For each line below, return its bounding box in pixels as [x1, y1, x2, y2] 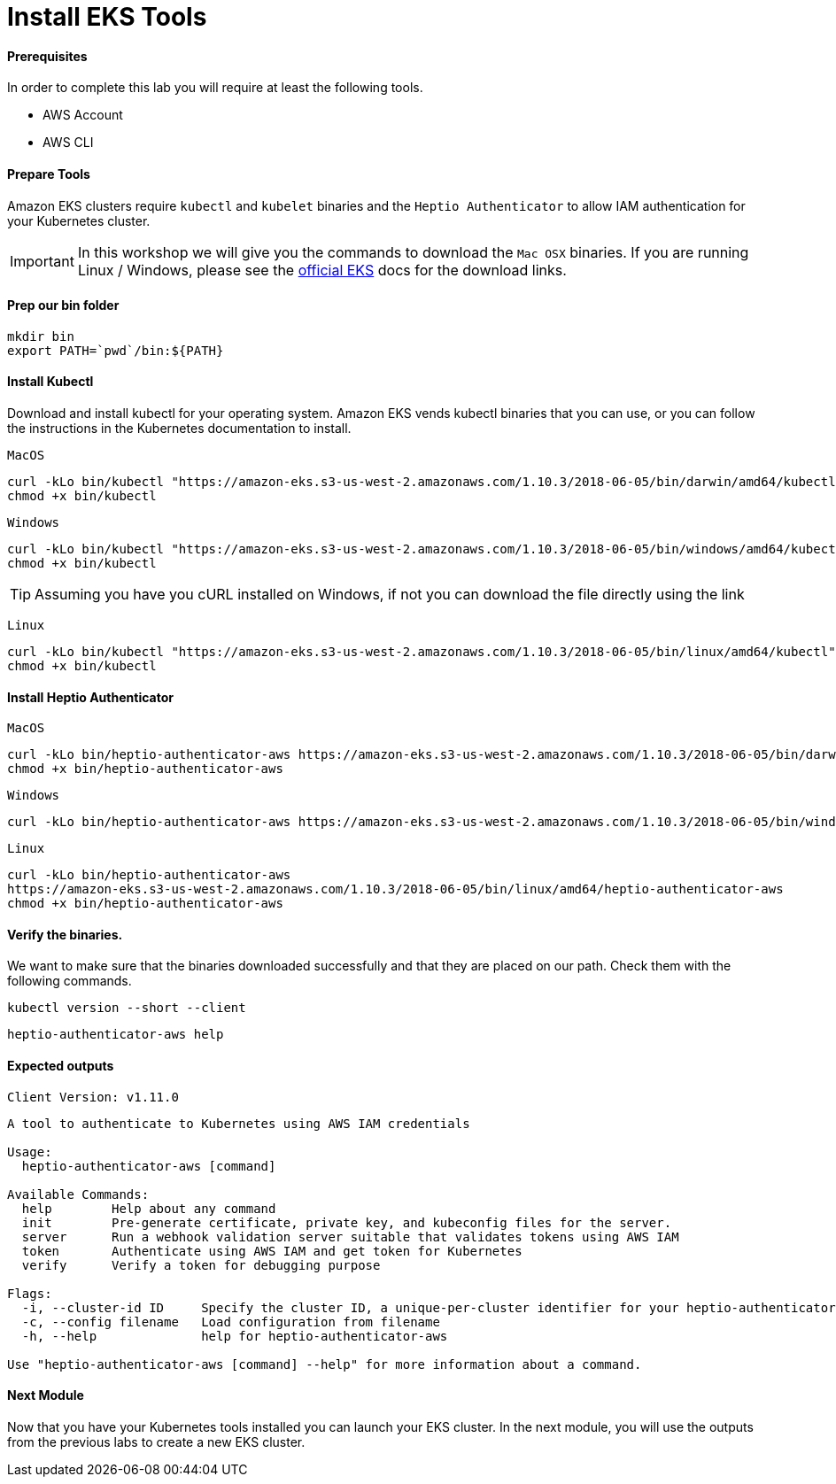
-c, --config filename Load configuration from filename [21, 1314, 440, 1329]
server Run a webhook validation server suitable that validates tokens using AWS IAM [21, 1229, 679, 1244]
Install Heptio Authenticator [7, 689, 174, 705]
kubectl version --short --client [7, 1001, 246, 1016]
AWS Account [43, 107, 123, 123]
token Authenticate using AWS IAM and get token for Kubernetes [21, 1243, 522, 1258]
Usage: [7, 1144, 52, 1159]
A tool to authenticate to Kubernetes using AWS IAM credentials [7, 1116, 470, 1131]
